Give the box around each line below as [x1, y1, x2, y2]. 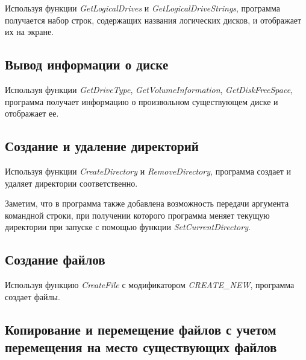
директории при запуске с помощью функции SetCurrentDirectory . [5, 220, 251, 233]
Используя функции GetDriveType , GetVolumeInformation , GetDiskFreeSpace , [5, 83, 293, 95]
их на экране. [5, 25, 54, 38]
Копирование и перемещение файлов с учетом [5, 320, 276, 338]
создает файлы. [5, 290, 60, 303]
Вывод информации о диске [5, 55, 169, 74]
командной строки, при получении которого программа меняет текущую [5, 208, 270, 221]
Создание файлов [5, 250, 105, 269]
